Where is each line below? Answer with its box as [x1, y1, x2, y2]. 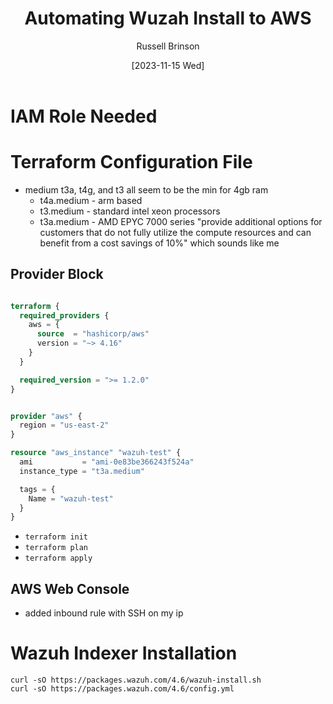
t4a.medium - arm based [39, 194, 143, 206]
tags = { [19, 484, 56, 494]
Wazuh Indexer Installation [10, 642, 238, 665]
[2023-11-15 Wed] [131, 59, 205, 71]
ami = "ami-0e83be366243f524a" [19, 457, 195, 467]
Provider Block [10, 266, 104, 283]
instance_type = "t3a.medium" [19, 466, 145, 476]
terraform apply [24, 553, 93, 564]
